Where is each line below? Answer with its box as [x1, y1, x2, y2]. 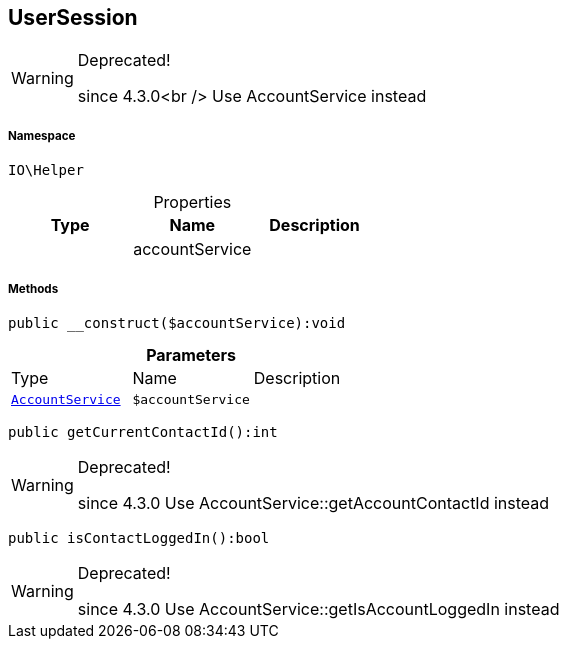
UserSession [8, 5, 138, 30]
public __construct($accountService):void [8, 314, 346, 331]
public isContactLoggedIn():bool [8, 529, 270, 546]
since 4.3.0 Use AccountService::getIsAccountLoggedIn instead [77, 598, 560, 619]
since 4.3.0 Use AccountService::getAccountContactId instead [77, 492, 550, 513]
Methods [8, 281, 59, 296]
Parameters [146, 344, 237, 365]
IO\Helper [8, 162, 84, 179]
